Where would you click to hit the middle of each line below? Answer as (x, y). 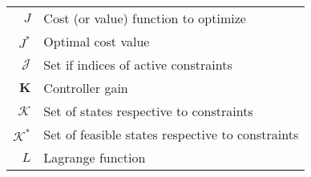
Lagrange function (95, 157)
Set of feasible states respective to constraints (171, 134)
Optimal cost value (97, 41)
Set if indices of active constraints (138, 64)
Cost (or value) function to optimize (145, 18)
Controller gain (86, 88)
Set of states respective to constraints (148, 111)
